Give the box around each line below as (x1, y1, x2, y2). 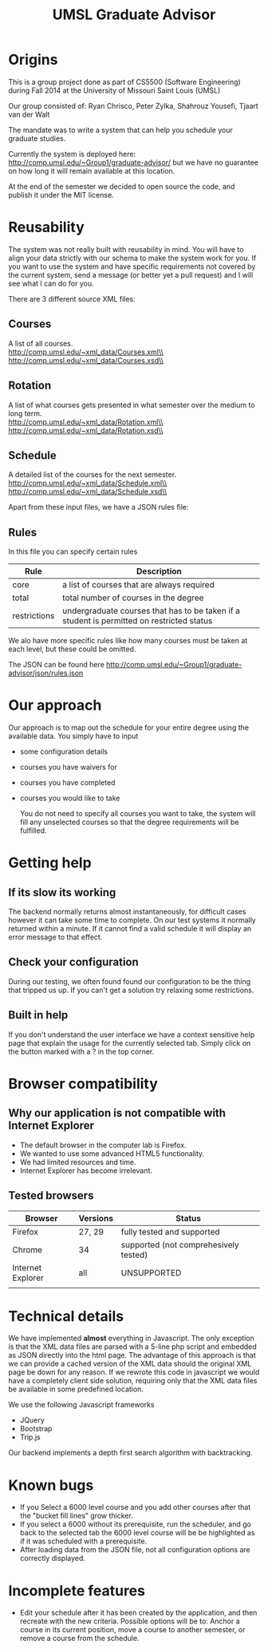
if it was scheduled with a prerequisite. (19, 1536, 148, 1546)
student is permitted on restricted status (62, 615, 213, 626)
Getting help (8, 854, 92, 872)
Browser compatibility (8, 1075, 158, 1093)
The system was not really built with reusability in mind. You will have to (8, 244, 244, 254)
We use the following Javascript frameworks (8, 1400, 155, 1410)
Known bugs (8, 1476, 94, 1494)
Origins (8, 50, 58, 69)
